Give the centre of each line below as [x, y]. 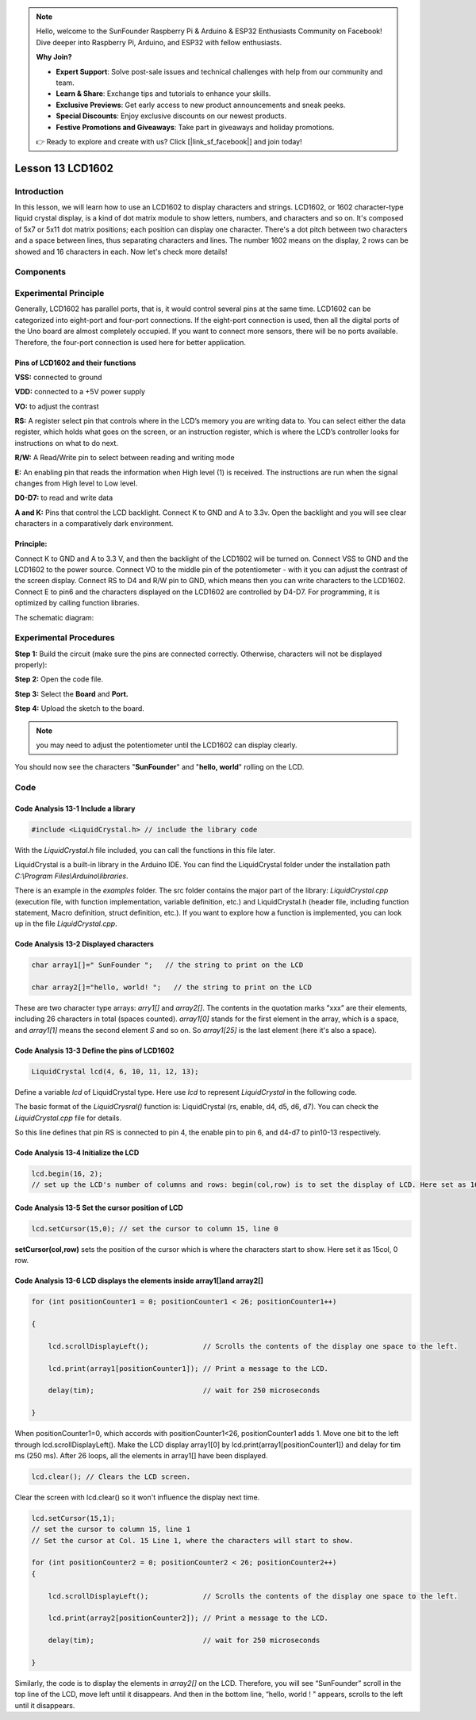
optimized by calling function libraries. [77, 603]
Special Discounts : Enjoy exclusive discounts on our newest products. [171, 116]
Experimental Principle [59, 293]
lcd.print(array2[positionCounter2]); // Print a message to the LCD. [188, 1618]
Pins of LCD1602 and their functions [75, 363]
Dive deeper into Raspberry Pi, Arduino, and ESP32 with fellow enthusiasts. [159, 42]
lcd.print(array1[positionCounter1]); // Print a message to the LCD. [188, 1368]
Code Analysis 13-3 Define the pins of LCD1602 [94, 1050]
